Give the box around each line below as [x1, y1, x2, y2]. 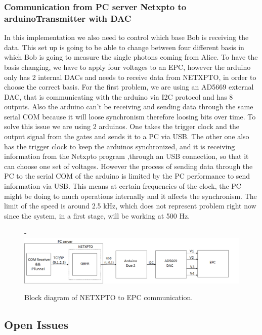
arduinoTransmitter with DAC [4, 12, 132, 24]
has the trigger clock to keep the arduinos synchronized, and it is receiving [4, 141, 235, 151]
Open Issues [4, 317, 69, 332]
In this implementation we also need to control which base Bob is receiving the [4, 32, 249, 43]
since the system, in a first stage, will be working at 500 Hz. [4, 210, 190, 221]
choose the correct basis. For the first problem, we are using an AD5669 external [4, 81, 254, 92]
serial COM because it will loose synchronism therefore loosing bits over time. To [4, 111, 256, 121]
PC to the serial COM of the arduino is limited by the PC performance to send [4, 171, 250, 181]
